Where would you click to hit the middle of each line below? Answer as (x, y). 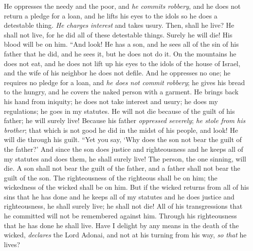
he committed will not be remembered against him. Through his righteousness (120, 216)
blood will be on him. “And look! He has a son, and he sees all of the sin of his (121, 44)
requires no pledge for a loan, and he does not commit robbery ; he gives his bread (125, 82)
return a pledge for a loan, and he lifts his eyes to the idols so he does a (111, 15)
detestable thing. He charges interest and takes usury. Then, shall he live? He (119, 25)
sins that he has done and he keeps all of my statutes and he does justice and (119, 196)
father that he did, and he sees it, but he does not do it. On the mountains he (120, 53)
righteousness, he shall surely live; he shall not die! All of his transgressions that (123, 206)
